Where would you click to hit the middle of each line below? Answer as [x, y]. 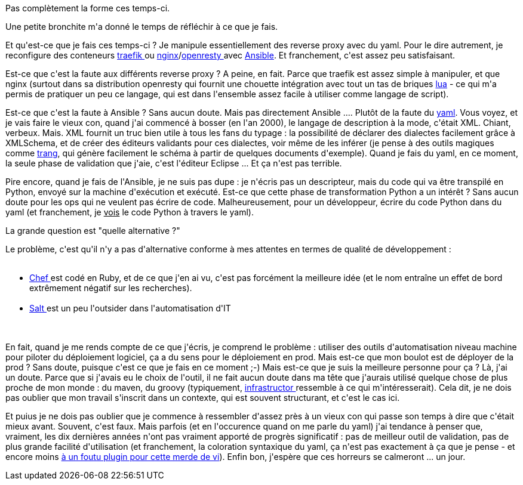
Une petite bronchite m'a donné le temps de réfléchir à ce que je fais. [142, 27]
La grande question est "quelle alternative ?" [93, 231]
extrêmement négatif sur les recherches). [111, 288]
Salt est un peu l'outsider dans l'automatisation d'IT [130, 308]
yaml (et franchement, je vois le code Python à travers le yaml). [130, 212]
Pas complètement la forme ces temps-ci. [88, 8]
